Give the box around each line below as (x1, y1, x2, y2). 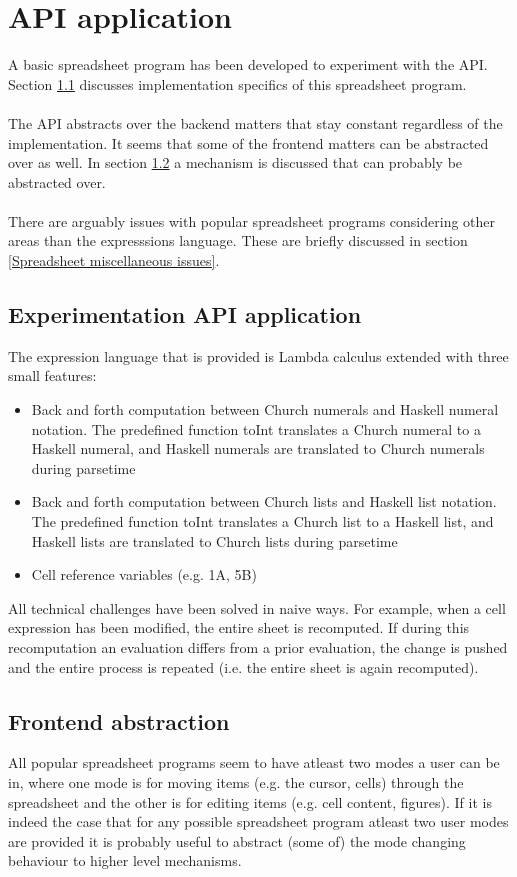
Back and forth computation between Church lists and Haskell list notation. (31, 491, 497, 512)
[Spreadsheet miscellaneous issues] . (8, 250, 220, 271)
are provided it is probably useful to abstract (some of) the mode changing (8, 830, 466, 851)
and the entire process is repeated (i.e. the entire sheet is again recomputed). (8, 656, 479, 677)
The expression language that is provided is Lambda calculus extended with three (8, 345, 509, 366)
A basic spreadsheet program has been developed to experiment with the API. (8, 54, 488, 75)
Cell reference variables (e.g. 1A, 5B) (31, 564, 257, 585)
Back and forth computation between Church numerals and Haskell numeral (31, 399, 499, 420)
